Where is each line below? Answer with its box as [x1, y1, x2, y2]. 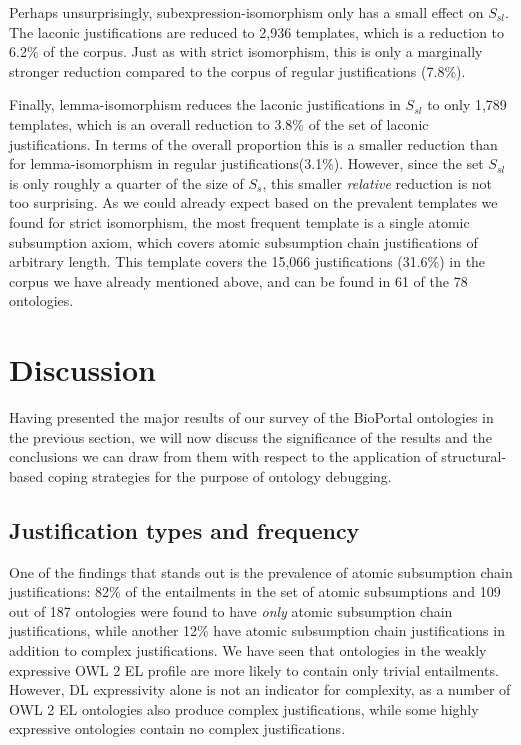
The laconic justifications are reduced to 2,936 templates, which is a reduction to [9, 21, 505, 42]
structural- [441, 446, 507, 467]
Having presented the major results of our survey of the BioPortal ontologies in [9, 407, 494, 428]
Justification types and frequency [9, 514, 360, 545]
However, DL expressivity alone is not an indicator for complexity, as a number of [9, 679, 511, 700]
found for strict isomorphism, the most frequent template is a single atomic [9, 211, 470, 232]
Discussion [9, 349, 156, 390]
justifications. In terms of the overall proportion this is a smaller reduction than [9, 133, 498, 154]
